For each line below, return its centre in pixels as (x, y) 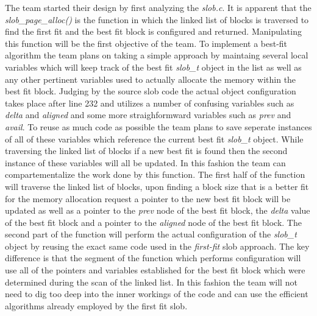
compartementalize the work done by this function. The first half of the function (155, 174)
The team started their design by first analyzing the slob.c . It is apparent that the (158, 7)
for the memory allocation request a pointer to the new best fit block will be (148, 198)
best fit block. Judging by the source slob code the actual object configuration (151, 91)
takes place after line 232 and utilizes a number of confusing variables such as (150, 103)
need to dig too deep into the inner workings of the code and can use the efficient (157, 294)
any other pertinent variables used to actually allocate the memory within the (151, 79)
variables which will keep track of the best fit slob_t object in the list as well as (153, 67)
